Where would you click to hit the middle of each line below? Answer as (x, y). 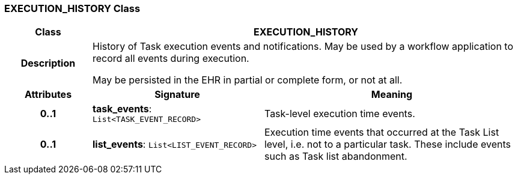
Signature (177, 95)
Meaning (392, 95)
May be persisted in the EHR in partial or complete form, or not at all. (247, 80)
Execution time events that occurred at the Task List (382, 132)
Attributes (48, 95)
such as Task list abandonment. (336, 156)
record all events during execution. (171, 59)
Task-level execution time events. (340, 113)
